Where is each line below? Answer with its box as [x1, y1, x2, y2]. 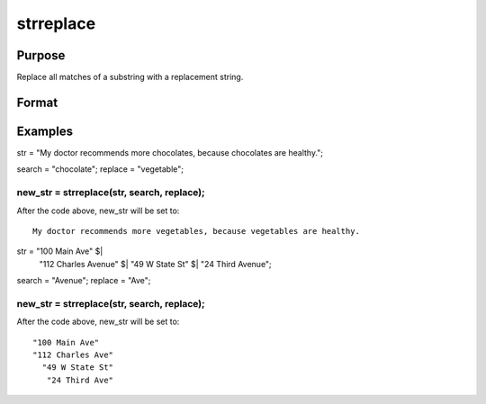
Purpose [16, 48, 66, 63]
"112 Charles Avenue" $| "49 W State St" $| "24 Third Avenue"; [39, 258, 272, 269]
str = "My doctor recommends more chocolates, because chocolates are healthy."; [16, 147, 324, 157]
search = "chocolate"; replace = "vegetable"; [16, 164, 184, 175]
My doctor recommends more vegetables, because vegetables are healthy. [32, 226, 360, 236]
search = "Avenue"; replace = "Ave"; [16, 275, 151, 286]
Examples [16, 123, 74, 139]
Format [16, 94, 58, 110]
